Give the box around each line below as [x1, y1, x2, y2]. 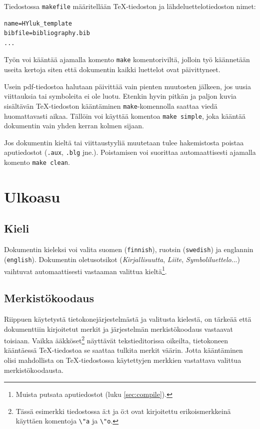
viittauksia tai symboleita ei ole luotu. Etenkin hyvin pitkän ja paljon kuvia [4, 91, 236, 101]
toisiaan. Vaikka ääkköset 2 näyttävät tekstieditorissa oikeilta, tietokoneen [4, 334, 228, 345]
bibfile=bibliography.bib [4, 30, 90, 37]
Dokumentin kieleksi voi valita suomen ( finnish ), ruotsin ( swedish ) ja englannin [4, 244, 253, 255]
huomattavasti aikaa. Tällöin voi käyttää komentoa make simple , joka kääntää [4, 110, 245, 121]
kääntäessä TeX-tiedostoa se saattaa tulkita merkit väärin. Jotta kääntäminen [4, 345, 243, 355]
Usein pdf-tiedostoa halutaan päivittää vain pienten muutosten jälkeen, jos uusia [4, 81, 251, 91]
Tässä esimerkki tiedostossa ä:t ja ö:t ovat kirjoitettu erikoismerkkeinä [15, 405, 231, 416]
